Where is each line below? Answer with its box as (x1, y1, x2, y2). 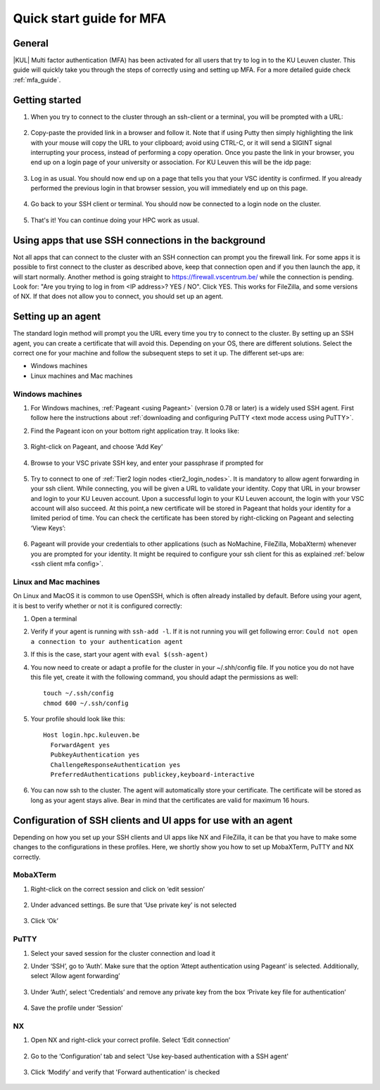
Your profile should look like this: (30, 715, 126, 723)
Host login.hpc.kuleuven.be (43, 731, 140, 739)
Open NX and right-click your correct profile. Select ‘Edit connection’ (30, 1036, 231, 1044)
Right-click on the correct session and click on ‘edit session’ (30, 885, 205, 893)
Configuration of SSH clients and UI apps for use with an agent (13, 814, 293, 826)
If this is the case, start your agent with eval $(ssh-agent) (30, 650, 209, 659)
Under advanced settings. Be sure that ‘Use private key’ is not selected (30, 901, 237, 909)
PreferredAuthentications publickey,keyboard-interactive (50, 771, 255, 779)
